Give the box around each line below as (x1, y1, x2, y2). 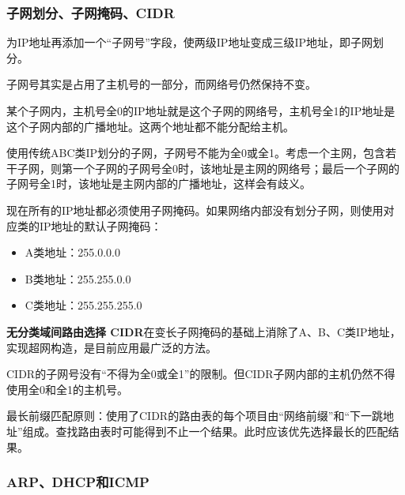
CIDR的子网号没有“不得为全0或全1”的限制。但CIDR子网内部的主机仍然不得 (6, 366, 396, 382)
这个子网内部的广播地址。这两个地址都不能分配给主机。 (6, 118, 294, 134)
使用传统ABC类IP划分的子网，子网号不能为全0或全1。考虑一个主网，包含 (6, 144, 386, 161)
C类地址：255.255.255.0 (25, 297, 142, 313)
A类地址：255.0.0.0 (25, 244, 120, 261)
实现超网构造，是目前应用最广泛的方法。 (6, 339, 217, 355)
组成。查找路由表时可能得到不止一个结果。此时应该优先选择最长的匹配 (22, 422, 388, 439)
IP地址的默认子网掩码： (39, 217, 162, 234)
